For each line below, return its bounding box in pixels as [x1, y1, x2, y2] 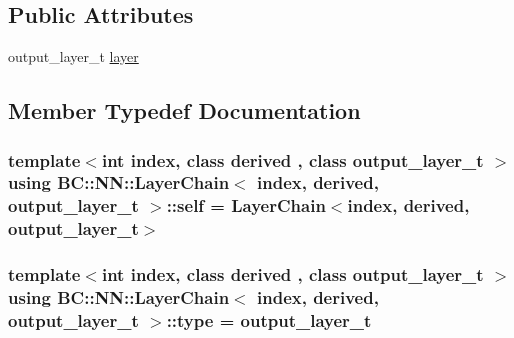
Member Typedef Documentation [8, 95, 361, 126]
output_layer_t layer [8, 46, 139, 67]
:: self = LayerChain [166, 193, 326, 218]
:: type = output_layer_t [166, 307, 372, 332]
